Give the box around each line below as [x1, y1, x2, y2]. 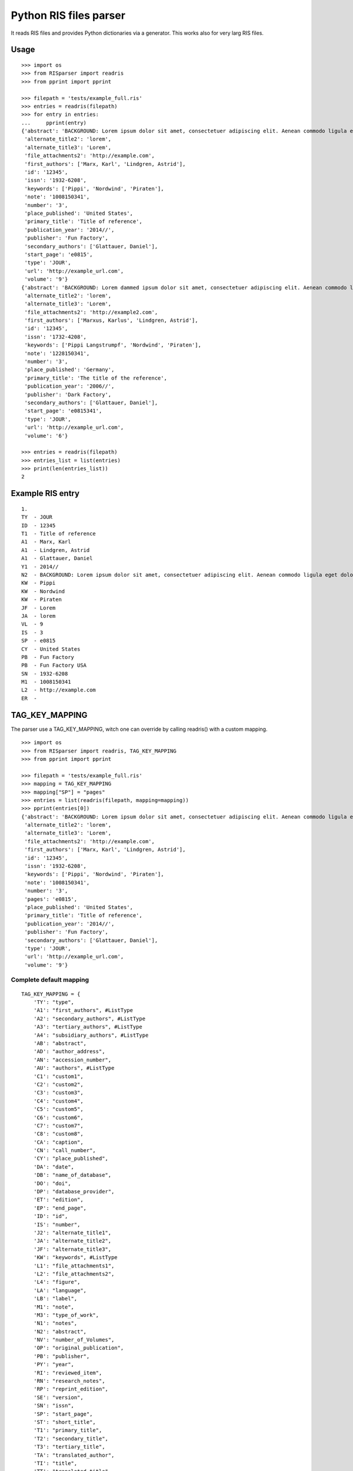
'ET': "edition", [33, 1196, 84, 1203]
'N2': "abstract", [33, 1328, 87, 1335]
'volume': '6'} [24, 432, 68, 439]
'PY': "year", [33, 1361, 75, 1368]
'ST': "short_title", [33, 1419, 96, 1425]
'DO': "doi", [33, 1180, 71, 1187]
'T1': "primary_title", [33, 1427, 102, 1434]
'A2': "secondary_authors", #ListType [33, 1015, 146, 1022]
